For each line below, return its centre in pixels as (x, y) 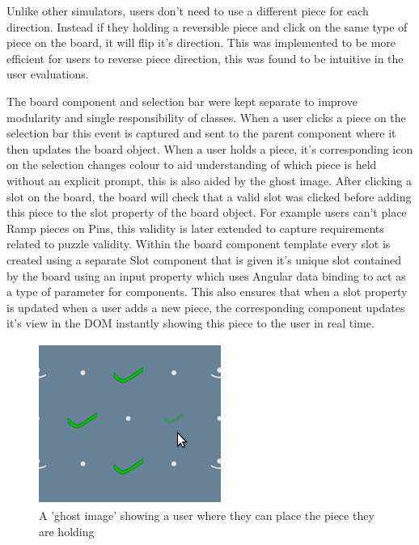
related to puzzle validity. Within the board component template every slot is (199, 244)
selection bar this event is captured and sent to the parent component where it (201, 133)
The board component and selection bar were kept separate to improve (182, 101)
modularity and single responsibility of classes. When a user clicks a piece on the (206, 117)
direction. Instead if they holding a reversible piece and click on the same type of (207, 26)
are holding (67, 532)
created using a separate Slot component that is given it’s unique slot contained (204, 259)
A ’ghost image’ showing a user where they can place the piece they (207, 515)
